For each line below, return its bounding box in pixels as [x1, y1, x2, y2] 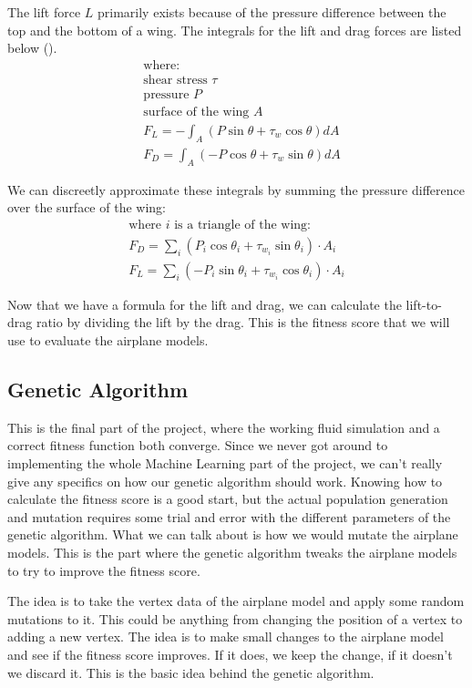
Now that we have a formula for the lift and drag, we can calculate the [7, 294, 402, 313]
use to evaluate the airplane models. [7, 331, 209, 350]
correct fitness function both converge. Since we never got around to [7, 436, 388, 455]
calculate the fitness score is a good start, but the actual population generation [7, 489, 448, 508]
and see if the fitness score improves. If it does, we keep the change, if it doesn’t [7, 644, 453, 663]
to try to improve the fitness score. [7, 560, 200, 580]
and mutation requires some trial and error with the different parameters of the [7, 507, 451, 526]
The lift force [7, 3, 81, 21]
